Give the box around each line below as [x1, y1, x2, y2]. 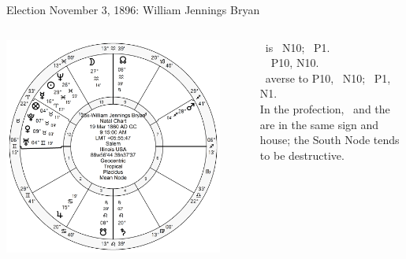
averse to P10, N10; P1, [265, 69, 391, 86]
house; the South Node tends [259, 131, 400, 148]
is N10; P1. [265, 39, 330, 55]
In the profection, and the [259, 100, 390, 117]
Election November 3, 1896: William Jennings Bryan [6, 2, 260, 17]
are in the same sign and [259, 116, 379, 132]
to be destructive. [259, 146, 345, 163]
